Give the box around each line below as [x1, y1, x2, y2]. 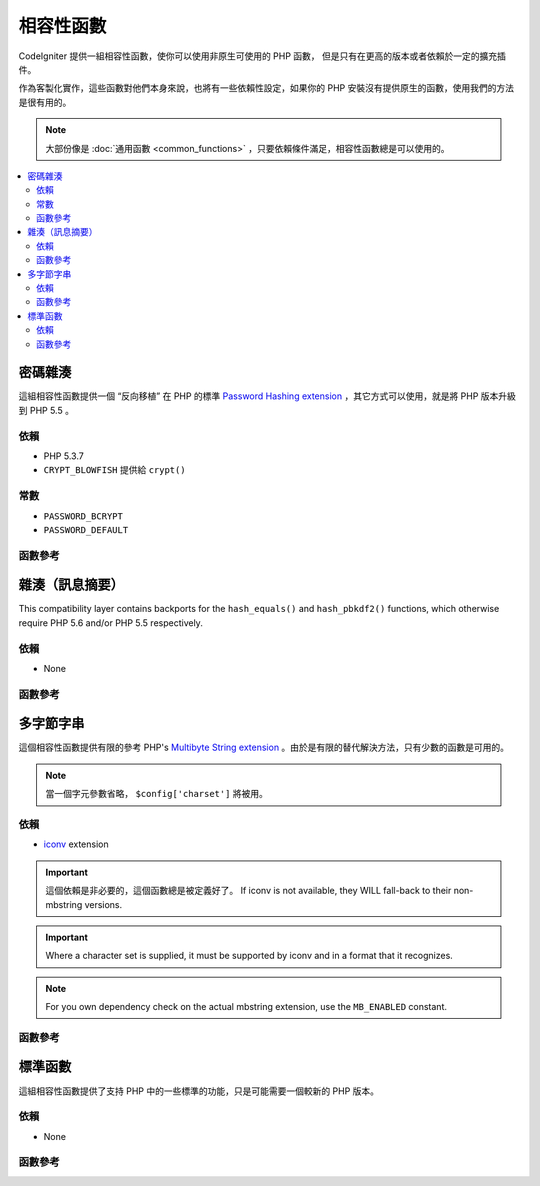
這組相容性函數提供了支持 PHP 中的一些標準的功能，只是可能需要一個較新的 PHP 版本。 [18, 1085, 380, 1097]
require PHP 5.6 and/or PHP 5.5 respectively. [18, 616, 204, 629]
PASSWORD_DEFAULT [43, 524, 129, 535]
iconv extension [43, 838, 109, 850]
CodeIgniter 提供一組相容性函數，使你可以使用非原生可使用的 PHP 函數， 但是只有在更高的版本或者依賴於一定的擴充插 [18, 50, 507, 62]
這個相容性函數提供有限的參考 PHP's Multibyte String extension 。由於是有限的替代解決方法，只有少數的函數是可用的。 [18, 741, 510, 754]
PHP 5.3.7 [43, 450, 84, 462]
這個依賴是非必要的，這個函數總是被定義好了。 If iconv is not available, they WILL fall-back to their [45, 885, 452, 897]
